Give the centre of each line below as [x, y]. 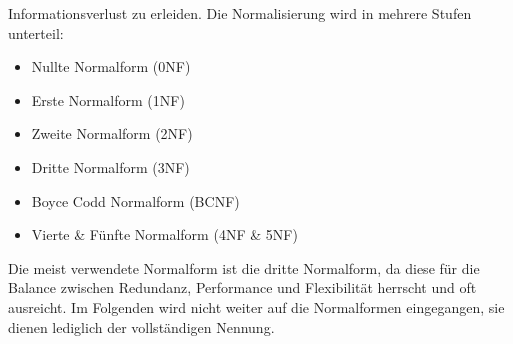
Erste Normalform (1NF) [108, 99]
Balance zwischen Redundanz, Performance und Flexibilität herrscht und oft [242, 287]
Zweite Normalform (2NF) [112, 133]
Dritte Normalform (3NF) [110, 166]
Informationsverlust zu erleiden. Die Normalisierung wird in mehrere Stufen [240, 13]
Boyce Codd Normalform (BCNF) [135, 200]
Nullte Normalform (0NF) [111, 66]
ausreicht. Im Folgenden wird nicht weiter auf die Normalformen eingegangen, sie [256, 306]
